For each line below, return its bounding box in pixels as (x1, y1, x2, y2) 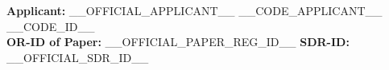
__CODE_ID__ (6, 17, 95, 34)
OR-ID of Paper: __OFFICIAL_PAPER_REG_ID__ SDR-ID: (6, 33, 350, 50)
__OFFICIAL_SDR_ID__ (6, 49, 149, 65)
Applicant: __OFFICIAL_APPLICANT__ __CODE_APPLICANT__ (6, 2, 383, 18)
